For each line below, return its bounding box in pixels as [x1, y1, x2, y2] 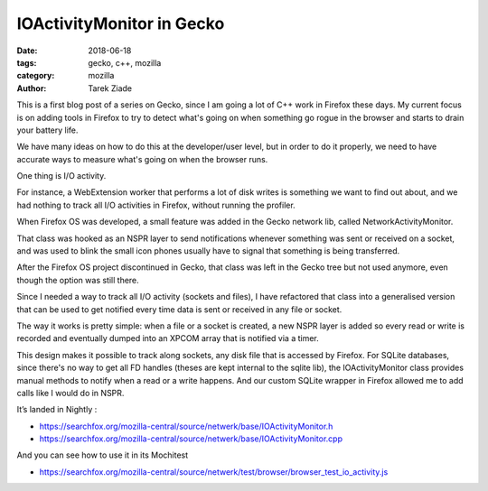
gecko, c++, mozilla [88, 57, 162, 68]
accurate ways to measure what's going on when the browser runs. [16, 153, 268, 164]
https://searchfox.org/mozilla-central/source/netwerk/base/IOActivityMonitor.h [39, 421, 333, 431]
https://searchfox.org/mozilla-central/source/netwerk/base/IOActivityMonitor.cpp [39, 433, 343, 444]
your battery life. [16, 125, 79, 135]
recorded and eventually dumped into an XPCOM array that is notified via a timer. [16, 333, 320, 344]
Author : [16, 82, 47, 94]
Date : [16, 45, 38, 56]
